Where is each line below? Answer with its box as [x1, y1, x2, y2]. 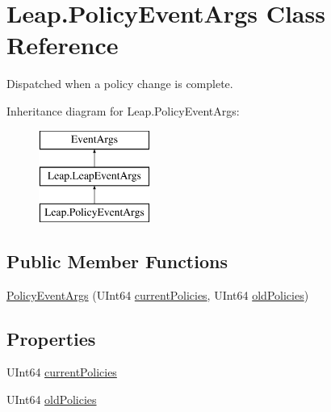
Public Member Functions [6, 248, 228, 273]
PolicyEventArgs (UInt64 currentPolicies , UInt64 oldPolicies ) [6, 286, 309, 303]
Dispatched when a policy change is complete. [6, 75, 233, 92]
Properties [6, 326, 96, 351]
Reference [6, 28, 119, 61]
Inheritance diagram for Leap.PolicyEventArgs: [6, 102, 240, 119]
